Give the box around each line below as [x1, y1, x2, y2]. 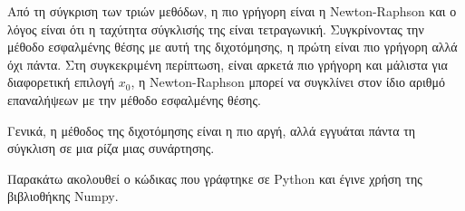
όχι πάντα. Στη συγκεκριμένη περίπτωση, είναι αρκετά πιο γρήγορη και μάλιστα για [7, 54, 448, 73]
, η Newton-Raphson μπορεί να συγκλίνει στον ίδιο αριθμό [131, 72, 445, 91]
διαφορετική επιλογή [7, 72, 115, 91]
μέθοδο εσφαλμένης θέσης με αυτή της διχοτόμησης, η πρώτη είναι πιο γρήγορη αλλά [7, 37, 458, 56]
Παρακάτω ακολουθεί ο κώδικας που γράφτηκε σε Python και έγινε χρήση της [7, 168, 422, 187]
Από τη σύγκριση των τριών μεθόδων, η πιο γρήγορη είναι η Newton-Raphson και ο [7, 2, 457, 20]
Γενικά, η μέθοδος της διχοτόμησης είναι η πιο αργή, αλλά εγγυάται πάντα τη [7, 120, 416, 139]
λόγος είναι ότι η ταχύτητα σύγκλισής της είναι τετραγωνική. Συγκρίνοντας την [7, 19, 424, 38]
